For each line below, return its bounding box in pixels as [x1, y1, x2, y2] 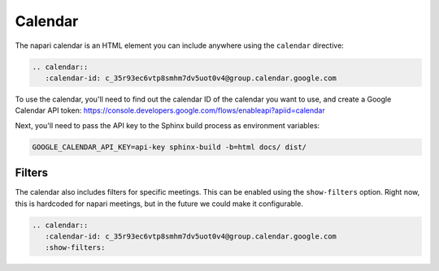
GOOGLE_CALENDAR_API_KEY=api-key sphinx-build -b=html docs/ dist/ [32, 142, 307, 152]
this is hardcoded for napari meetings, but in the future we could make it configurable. [15, 199, 304, 209]
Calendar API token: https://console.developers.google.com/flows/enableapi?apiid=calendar [15, 105, 325, 115]
